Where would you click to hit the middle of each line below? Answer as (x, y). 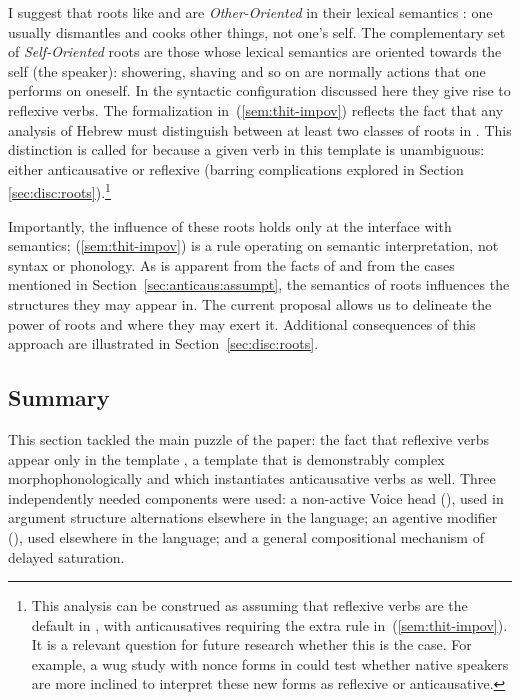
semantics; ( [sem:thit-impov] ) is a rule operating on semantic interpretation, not (253, 245)
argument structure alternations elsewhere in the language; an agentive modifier (253, 517)
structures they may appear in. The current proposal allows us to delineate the (250, 303)
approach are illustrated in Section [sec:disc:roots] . (163, 343)
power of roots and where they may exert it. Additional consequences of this (242, 323)
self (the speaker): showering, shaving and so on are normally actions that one (247, 70)
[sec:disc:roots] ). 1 (59, 190)
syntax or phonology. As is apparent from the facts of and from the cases (231, 264)
